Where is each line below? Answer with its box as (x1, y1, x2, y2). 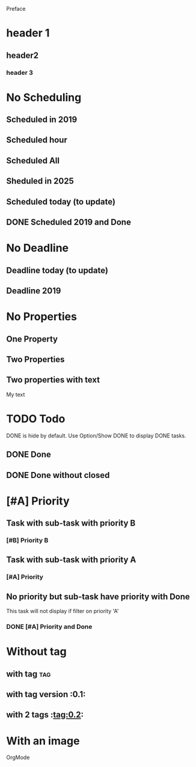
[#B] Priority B (6, 536, 49, 544)
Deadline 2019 (6, 286, 61, 296)
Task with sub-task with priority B (6, 518, 136, 529)
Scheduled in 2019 (6, 115, 78, 125)
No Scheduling (6, 91, 82, 104)
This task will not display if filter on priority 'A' (6, 608, 119, 615)
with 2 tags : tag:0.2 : (6, 710, 84, 720)
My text (6, 390, 25, 398)
